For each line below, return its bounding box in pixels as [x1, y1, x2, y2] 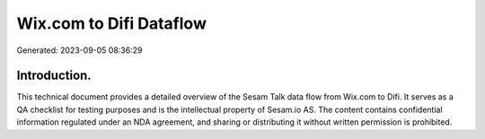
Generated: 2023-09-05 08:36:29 [16, 45, 143, 56]
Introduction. [16, 68, 92, 83]
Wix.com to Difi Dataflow [16, 13, 207, 33]
